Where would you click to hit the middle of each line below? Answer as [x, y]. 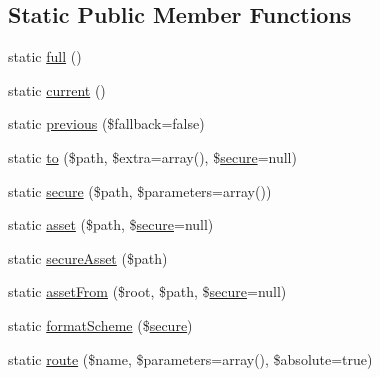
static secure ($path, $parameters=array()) [140, 190]
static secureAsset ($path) [88, 257]
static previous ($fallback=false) [106, 123]
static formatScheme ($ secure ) [100, 324]
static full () [45, 56]
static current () [57, 89]
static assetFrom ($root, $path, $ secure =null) [147, 291]
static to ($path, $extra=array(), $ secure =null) [152, 156]
